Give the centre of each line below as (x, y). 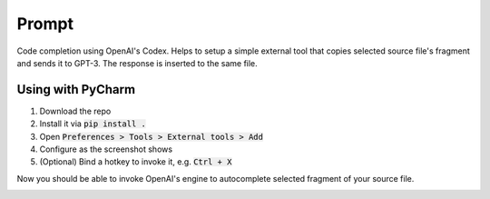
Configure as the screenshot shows (106, 149)
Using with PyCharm (76, 90)
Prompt (45, 24)
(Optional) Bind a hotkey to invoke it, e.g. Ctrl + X (136, 162)
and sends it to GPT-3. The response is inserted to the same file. (137, 63)
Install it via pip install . (93, 124)
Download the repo (75, 111)
